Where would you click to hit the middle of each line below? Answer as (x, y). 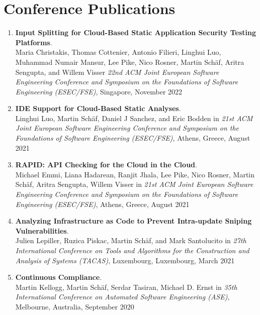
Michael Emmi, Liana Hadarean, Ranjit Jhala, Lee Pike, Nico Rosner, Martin (135, 174)
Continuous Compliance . (59, 277)
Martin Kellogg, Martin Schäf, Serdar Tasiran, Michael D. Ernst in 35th (126, 287)
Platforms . (34, 42)
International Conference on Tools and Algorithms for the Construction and (132, 250)
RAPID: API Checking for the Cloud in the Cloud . (106, 165)
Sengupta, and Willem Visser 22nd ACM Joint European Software (117, 72)
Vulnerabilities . (42, 230)
